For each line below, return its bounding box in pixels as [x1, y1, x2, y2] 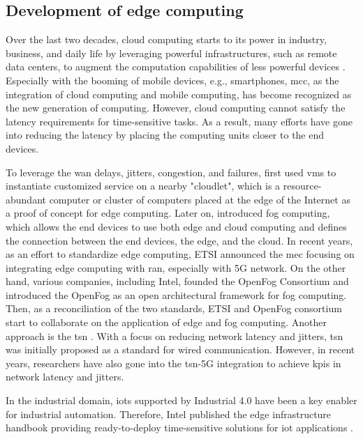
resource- [283, 178, 322, 193]
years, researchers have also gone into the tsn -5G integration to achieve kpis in [6, 355, 341, 370]
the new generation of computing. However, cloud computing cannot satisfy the [6, 100, 346, 115]
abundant [6, 192, 46, 206]
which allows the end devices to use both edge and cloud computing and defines [6, 219, 347, 233]
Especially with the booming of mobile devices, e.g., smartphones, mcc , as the [6, 72, 339, 87]
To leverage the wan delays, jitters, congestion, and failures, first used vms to [6, 164, 336, 179]
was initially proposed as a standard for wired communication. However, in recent [6, 342, 355, 357]
